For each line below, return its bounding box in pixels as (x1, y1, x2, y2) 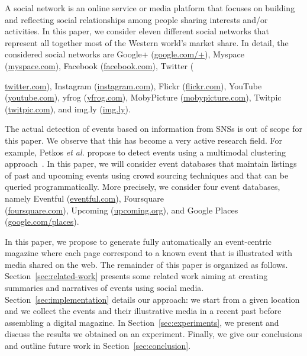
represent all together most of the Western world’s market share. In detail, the (5, 36, 289, 48)
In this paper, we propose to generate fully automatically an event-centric (5, 235, 272, 247)
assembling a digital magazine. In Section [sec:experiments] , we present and (5, 316, 279, 328)
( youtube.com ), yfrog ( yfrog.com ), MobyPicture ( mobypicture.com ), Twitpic (5, 91, 282, 103)
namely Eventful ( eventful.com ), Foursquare (5, 192, 164, 204)
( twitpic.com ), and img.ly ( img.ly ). (5, 102, 131, 115)
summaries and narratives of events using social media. (5, 281, 204, 294)
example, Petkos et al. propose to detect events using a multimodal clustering (5, 145, 286, 158)
